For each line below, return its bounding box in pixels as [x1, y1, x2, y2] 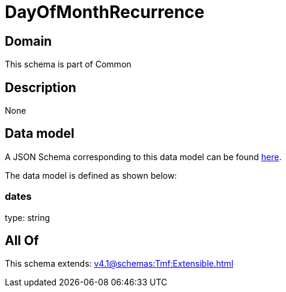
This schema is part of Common [5, 59, 132, 70]
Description [5, 79, 76, 95]
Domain [5, 33, 52, 49]
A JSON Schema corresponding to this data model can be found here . [5, 151, 282, 162]
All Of [5, 233, 39, 249]
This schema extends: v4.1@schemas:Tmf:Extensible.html [5, 258, 234, 269]
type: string [5, 212, 50, 223]
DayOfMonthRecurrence [5, 2, 205, 22]
